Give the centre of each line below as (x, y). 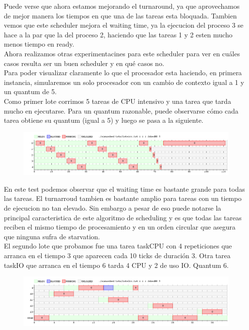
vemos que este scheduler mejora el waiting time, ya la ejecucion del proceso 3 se (124, 25)
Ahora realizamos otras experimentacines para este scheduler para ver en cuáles (122, 53)
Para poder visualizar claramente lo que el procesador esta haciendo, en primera (123, 73)
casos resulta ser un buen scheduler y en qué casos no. (84, 63)
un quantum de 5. (30, 91)
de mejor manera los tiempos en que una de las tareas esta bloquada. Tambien (120, 15)
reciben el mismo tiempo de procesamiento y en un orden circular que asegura (120, 227)
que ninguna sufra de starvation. (52, 236)
